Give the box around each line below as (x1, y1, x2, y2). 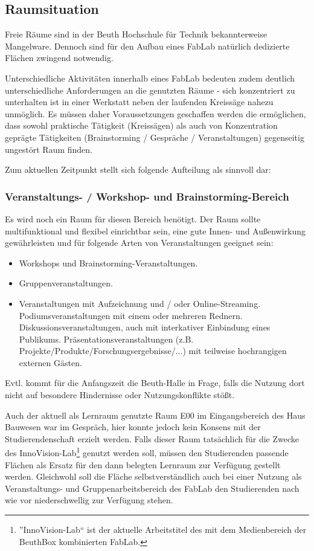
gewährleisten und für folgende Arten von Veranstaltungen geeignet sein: (5, 236, 274, 249)
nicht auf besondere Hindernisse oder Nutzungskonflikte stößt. (5, 388, 235, 401)
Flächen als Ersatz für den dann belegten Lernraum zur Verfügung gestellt (5, 458, 281, 471)
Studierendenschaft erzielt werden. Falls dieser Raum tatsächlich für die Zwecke (5, 432, 299, 445)
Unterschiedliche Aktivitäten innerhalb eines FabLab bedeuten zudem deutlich (5, 71, 295, 84)
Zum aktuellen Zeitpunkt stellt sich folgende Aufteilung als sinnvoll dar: (5, 163, 271, 176)
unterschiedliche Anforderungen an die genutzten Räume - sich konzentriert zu (5, 83, 295, 96)
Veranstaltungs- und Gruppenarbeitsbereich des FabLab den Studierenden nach (5, 482, 300, 494)
